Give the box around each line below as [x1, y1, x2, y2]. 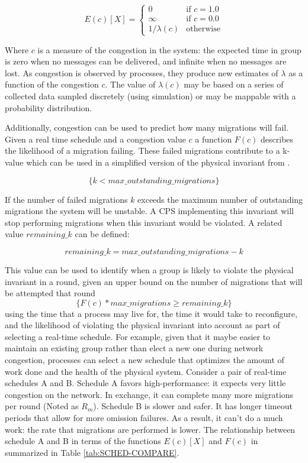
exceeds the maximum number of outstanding [137, 193, 303, 205]
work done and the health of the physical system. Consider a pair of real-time [5, 365, 287, 377]
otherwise [186, 25, 220, 34]
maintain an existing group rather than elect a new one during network [5, 342, 264, 354]
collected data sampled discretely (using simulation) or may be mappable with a [5, 89, 296, 102]
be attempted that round [5, 287, 95, 299]
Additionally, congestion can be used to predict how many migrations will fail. [5, 121, 289, 134]
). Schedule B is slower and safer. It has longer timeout [93, 400, 293, 412]
